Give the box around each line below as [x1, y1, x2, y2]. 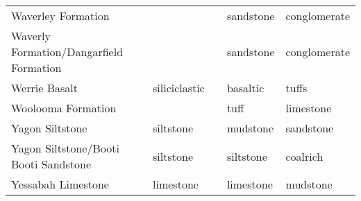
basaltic [226, 80, 265, 96]
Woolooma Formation [11, 100, 117, 116]
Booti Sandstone [11, 156, 91, 172]
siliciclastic [153, 80, 205, 96]
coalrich [285, 148, 324, 164]
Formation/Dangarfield [11, 44, 124, 60]
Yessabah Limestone [11, 176, 109, 192]
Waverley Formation [11, 8, 110, 24]
